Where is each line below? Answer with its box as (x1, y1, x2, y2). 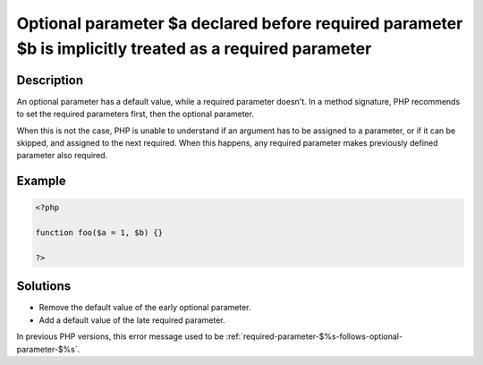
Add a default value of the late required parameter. (38, 314, 225, 326)
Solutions (16, 278, 72, 294)
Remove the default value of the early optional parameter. (38, 302, 251, 313)
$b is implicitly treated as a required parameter (16, 38, 372, 58)
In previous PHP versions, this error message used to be (16, 331, 225, 342)
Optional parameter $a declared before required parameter (16, 13, 463, 33)
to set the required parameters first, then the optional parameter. (16, 108, 255, 120)
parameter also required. (16, 150, 108, 161)
